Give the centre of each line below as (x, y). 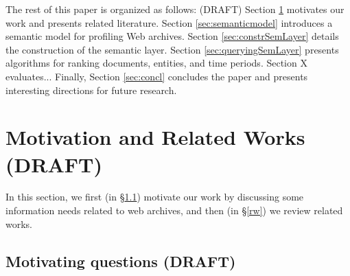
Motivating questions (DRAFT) (121, 261)
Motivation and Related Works (155, 137)
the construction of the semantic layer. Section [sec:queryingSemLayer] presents (172, 49)
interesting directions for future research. (91, 90)
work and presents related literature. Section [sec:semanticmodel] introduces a (169, 22)
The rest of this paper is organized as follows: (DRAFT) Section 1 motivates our (175, 9)
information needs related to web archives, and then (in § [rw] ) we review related (174, 210)
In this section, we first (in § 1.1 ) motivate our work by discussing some (155, 197)
